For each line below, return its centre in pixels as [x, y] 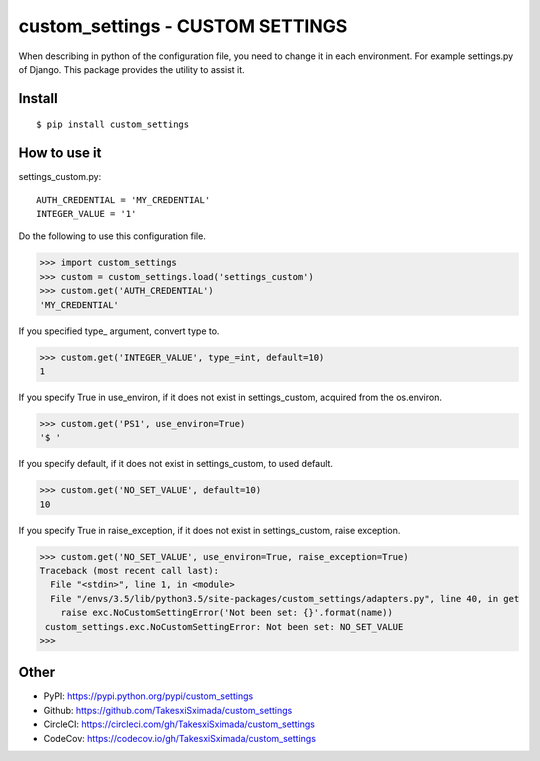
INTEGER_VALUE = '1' [86, 214]
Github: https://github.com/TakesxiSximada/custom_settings [168, 710]
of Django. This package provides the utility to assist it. [131, 69]
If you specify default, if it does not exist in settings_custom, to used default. [176, 464]
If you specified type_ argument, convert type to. [119, 331]
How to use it [60, 153]
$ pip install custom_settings [113, 124]
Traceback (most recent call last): [129, 571]
